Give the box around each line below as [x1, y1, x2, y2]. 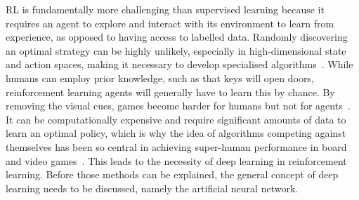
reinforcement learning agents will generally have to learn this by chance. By [6, 84, 335, 99]
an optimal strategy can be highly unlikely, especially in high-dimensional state [6, 43, 346, 58]
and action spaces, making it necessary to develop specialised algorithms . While [6, 57, 353, 72]
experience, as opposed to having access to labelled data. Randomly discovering [6, 29, 348, 44]
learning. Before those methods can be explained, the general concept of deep [6, 167, 339, 182]
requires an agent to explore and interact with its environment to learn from [6, 15, 334, 30]
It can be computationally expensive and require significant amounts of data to [6, 112, 346, 126]
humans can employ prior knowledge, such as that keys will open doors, [6, 70, 314, 85]
